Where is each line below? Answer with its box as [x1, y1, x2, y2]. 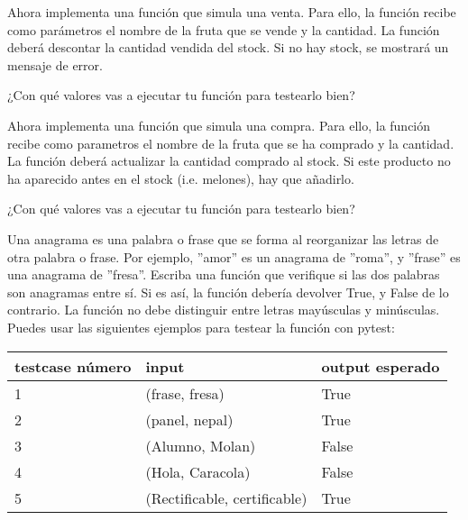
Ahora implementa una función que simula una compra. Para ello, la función [7, 115, 431, 134]
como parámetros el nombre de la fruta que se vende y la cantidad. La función [7, 20, 440, 39]
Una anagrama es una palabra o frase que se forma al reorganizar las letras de [7, 229, 439, 248]
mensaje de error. [7, 55, 103, 74]
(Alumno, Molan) [145, 434, 256, 456]
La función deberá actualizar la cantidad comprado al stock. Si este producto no [7, 151, 451, 170]
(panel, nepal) [145, 408, 234, 430]
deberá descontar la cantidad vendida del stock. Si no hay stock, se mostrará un [7, 38, 449, 57]
